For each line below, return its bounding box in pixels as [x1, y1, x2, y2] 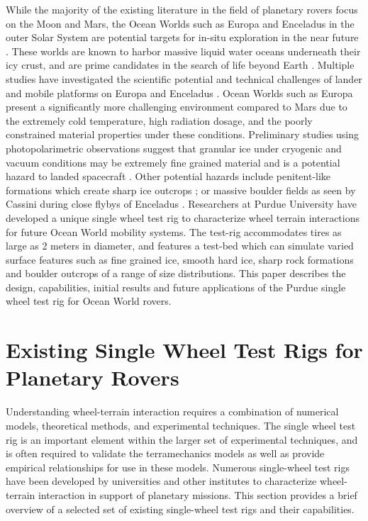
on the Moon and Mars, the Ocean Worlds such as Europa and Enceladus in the [6, 16, 355, 30]
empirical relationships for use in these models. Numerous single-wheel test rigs [6, 459, 350, 474]
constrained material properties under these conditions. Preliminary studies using [6, 127, 359, 142]
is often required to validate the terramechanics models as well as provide [6, 446, 325, 461]
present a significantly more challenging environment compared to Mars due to [6, 99, 347, 114]
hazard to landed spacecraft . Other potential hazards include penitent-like [6, 169, 331, 184]
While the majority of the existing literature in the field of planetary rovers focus [6, 2, 358, 16]
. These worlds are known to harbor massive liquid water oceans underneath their [6, 43, 361, 58]
